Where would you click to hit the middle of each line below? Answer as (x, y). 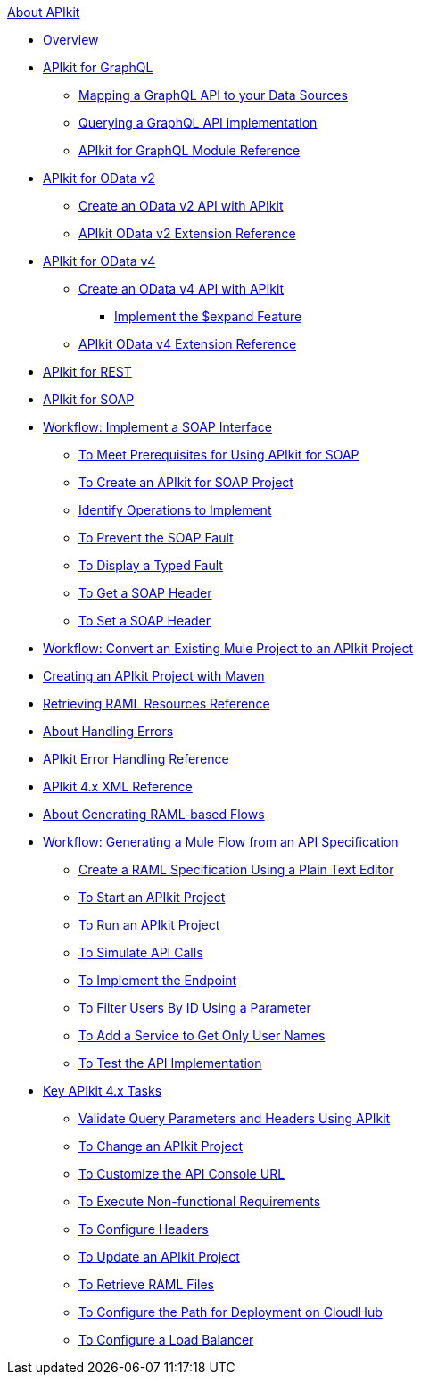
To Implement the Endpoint (158, 980)
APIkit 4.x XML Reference (118, 786)
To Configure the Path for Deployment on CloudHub (231, 1312)
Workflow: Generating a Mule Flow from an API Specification (221, 842)
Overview (71, 40)
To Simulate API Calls (141, 952)
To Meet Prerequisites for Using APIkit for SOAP (219, 455)
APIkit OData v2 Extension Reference (187, 233)
